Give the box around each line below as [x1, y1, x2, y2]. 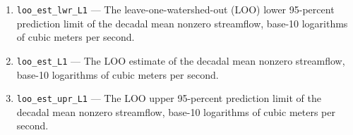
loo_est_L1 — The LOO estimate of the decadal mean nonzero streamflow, [16, 53, 345, 67]
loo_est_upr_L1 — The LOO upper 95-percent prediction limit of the [16, 91, 321, 105]
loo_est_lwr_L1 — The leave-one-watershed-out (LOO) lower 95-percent [16, 2, 335, 16]
